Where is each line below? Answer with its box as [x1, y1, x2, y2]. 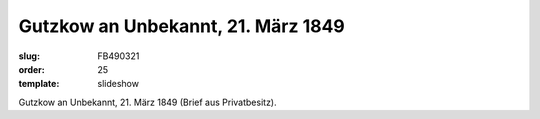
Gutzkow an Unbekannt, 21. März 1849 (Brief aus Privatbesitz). [18, 96, 277, 108]
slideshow [97, 78, 140, 90]
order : [18, 63, 45, 75]
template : [18, 78, 60, 90]
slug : [18, 50, 40, 62]
